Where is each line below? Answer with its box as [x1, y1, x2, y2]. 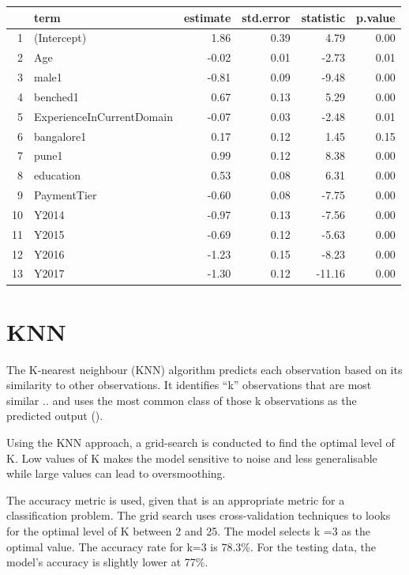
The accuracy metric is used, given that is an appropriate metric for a [6, 491, 345, 508]
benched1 [34, 88, 79, 104]
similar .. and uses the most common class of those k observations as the [6, 392, 357, 408]
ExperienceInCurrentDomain [34, 108, 173, 124]
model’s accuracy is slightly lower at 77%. [6, 554, 208, 570]
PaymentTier [34, 187, 97, 203]
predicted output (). [6, 407, 103, 424]
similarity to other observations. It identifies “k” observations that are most [6, 376, 372, 393]
